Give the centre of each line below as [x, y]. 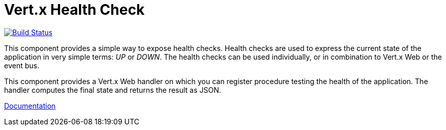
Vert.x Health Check [75, 10]
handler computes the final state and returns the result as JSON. [113, 90]
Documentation [30, 106]
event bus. [22, 65]
